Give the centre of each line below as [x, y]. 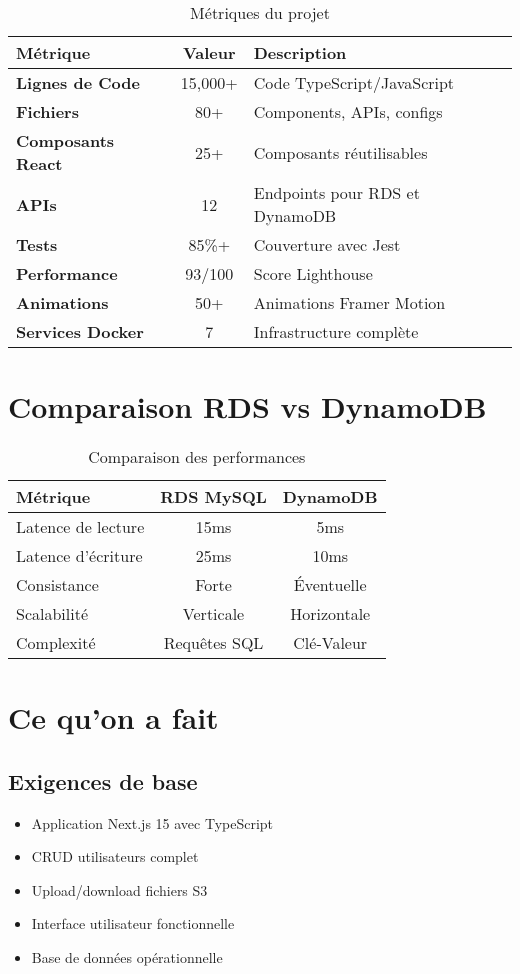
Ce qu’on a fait [113, 717]
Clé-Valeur [330, 643]
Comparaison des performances [197, 457]
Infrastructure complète [336, 331]
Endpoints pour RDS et [336, 192]
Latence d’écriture [79, 556]
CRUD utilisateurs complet [115, 856]
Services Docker [80, 331]
